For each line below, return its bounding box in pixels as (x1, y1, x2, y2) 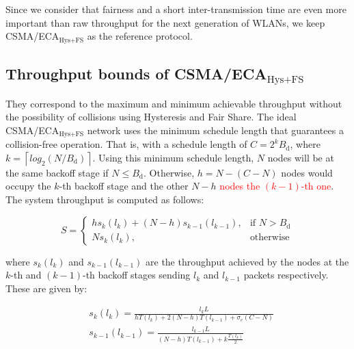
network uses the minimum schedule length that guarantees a (87, 122, 344, 137)
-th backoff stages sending (82, 268, 191, 282)
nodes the (219, 179, 260, 193)
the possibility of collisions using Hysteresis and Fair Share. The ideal (5, 109, 297, 124)
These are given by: (5, 281, 87, 295)
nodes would (281, 165, 333, 179)
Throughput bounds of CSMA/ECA (5, 63, 267, 84)
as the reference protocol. (87, 29, 193, 43)
